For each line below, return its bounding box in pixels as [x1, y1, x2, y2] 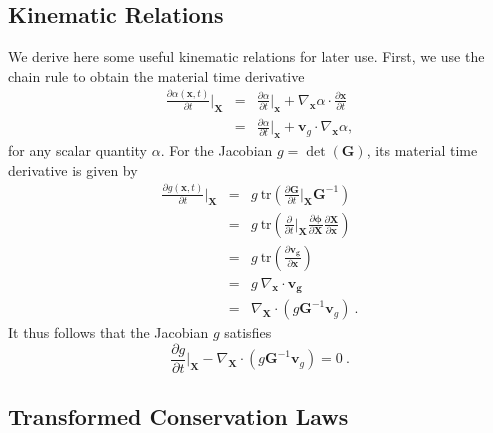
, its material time [366, 139, 478, 160]
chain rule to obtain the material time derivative [8, 65, 305, 86]
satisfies [224, 322, 272, 343]
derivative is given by [8, 159, 138, 180]
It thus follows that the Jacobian [8, 322, 209, 343]
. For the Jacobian [160, 139, 273, 160]
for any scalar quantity [8, 139, 148, 160]
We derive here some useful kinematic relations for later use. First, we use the [8, 46, 485, 67]
